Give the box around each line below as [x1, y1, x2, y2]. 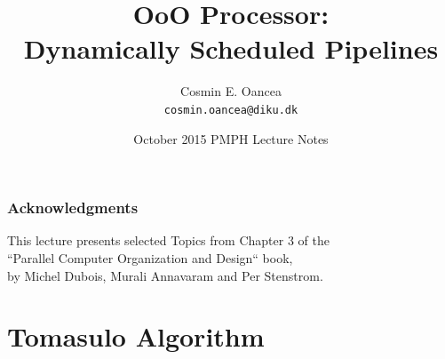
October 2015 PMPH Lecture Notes [133, 129, 329, 148]
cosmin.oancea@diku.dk [163, 103, 298, 116]
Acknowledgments [7, 196, 139, 219]
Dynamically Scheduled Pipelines [23, 30, 439, 67]
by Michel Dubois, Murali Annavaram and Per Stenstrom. [7, 266, 323, 284]
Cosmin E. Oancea [180, 82, 282, 100]
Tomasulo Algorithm [7, 318, 265, 355]
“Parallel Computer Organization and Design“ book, [7, 249, 293, 267]
